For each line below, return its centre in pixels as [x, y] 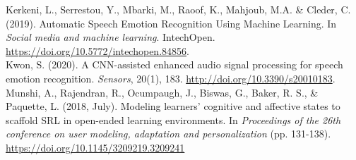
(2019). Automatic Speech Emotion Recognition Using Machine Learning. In [171, 23]
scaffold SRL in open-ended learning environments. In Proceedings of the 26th [173, 119]
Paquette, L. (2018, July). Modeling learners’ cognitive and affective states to [173, 106]
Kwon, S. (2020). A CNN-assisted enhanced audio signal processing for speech [174, 64]
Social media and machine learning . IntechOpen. [111, 37]
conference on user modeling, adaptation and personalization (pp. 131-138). [168, 134]
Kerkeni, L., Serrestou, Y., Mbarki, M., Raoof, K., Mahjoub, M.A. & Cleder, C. [178, 9]
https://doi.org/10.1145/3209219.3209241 [95, 147]
